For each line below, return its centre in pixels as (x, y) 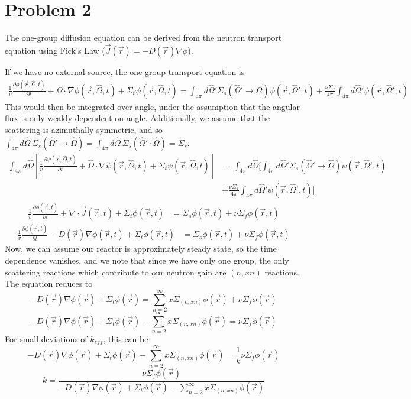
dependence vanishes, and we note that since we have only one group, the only (147, 260)
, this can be (126, 339)
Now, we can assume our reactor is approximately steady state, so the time (141, 249)
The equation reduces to (49, 283)
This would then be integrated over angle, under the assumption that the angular (152, 106)
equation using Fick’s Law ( (55, 50)
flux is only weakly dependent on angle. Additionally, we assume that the (137, 118)
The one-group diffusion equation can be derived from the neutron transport (143, 38)
